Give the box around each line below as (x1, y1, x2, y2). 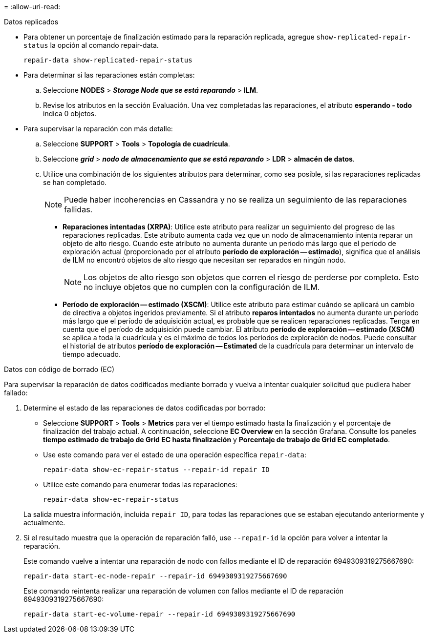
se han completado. (43, 178, 107, 186)
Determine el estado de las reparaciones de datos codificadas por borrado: (23, 404, 266, 412)
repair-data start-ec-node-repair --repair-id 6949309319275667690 (23, 572, 287, 580)
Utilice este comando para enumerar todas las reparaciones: (43, 480, 237, 489)
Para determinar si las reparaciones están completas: (23, 71, 195, 79)
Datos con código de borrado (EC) (4, 365, 115, 373)
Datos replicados (4, 18, 59, 26)
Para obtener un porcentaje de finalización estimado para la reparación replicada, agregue (23, 33, 315, 41)
